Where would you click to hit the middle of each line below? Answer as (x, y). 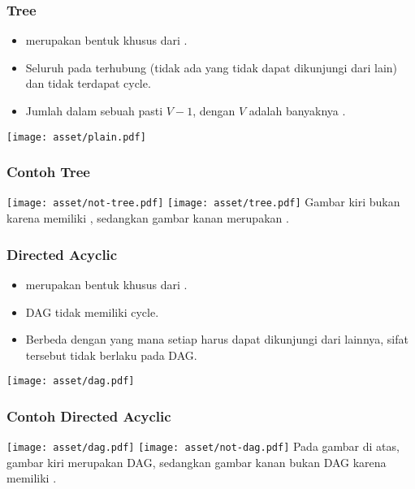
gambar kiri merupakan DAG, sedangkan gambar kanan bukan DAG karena (197, 462)
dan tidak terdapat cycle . (88, 83)
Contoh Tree (48, 172)
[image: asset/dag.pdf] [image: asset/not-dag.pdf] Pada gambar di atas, (203, 446)
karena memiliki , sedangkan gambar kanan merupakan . (148, 218)
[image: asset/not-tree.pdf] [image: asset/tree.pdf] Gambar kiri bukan (203, 202)
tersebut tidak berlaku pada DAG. (111, 355)
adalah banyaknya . (297, 110)
